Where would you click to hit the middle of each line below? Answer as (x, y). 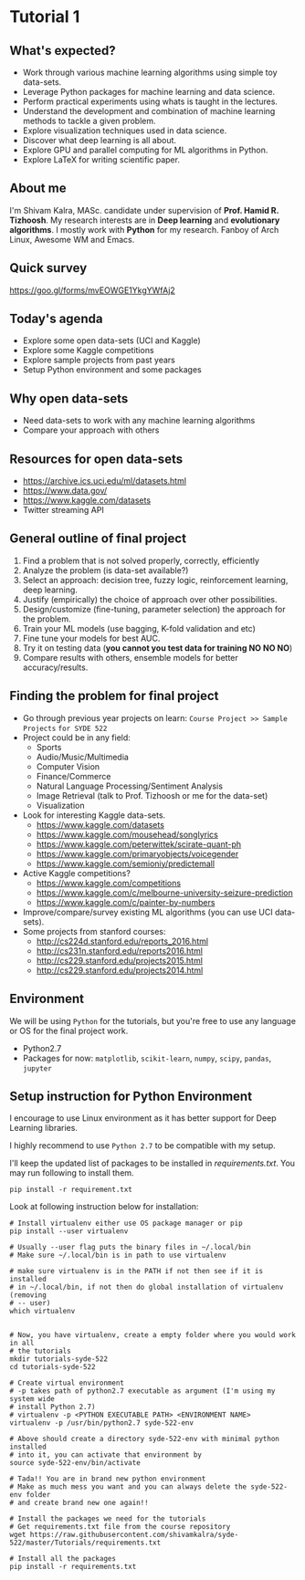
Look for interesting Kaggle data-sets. (94, 815)
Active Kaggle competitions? (76, 873)
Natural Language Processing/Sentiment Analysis (130, 786)
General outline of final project (98, 539)
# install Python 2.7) (53, 1407)
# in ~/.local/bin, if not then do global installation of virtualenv (147, 1287)
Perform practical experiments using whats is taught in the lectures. (150, 101)
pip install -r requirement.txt (71, 1190)
